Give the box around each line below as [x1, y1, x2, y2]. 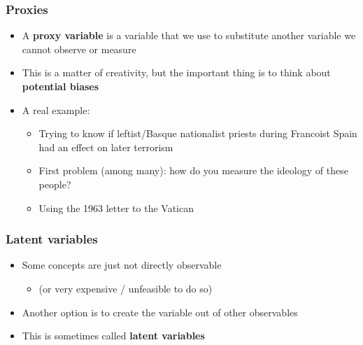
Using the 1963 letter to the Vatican [38, 200, 194, 215]
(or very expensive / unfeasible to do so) [38, 281, 213, 295]
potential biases [22, 79, 99, 93]
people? [38, 176, 71, 191]
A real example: [22, 102, 90, 117]
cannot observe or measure [22, 41, 136, 56]
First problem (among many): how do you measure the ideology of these [38, 163, 348, 178]
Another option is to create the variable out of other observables [22, 304, 298, 319]
